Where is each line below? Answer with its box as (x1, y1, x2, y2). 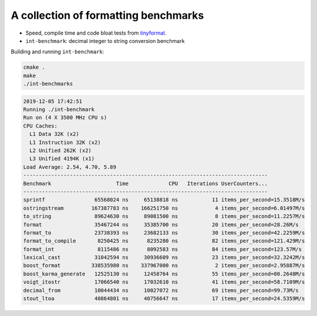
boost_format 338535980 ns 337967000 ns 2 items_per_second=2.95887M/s (23, 262, 305, 269)
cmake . (23, 64, 45, 70)
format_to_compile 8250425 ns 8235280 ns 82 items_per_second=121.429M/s (23, 238, 305, 244)
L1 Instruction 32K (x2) (29, 139, 101, 146)
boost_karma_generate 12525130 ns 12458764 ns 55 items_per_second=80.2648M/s (23, 270, 305, 277)
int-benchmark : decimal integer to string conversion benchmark (25, 37, 185, 44)
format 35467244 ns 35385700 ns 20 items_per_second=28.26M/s (23, 221, 299, 228)
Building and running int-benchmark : (11, 48, 104, 55)
